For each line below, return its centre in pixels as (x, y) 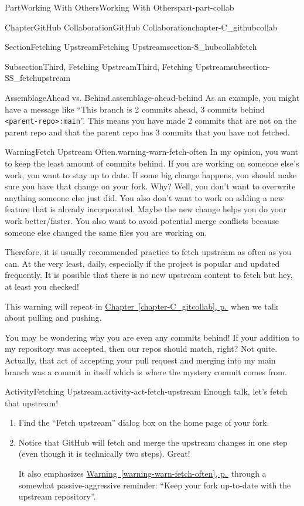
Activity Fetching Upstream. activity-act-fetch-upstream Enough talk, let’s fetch (146, 391)
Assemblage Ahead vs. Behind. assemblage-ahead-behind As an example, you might (152, 97)
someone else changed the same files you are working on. (106, 232)
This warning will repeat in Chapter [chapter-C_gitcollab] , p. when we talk (141, 306)
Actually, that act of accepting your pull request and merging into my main (140, 360)
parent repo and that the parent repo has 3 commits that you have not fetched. (147, 132)
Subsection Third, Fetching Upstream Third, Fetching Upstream (118, 66)
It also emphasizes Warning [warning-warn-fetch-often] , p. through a (142, 473)
